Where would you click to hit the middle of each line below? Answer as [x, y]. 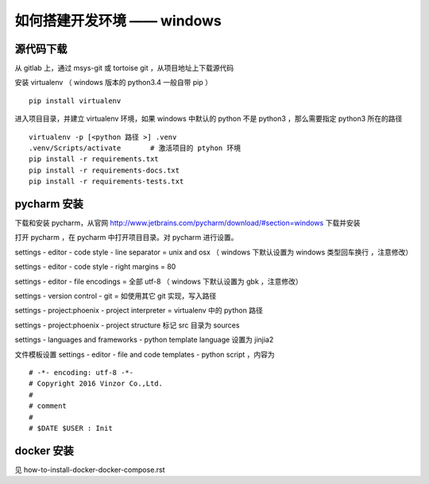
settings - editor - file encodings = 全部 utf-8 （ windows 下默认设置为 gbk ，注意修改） [158, 281]
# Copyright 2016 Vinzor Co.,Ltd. [96, 384]
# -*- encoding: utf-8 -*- [81, 372]
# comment [48, 406]
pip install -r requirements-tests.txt [106, 182]
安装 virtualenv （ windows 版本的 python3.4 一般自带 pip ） [113, 83]
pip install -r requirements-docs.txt [104, 170]
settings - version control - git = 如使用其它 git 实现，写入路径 [116, 296]
